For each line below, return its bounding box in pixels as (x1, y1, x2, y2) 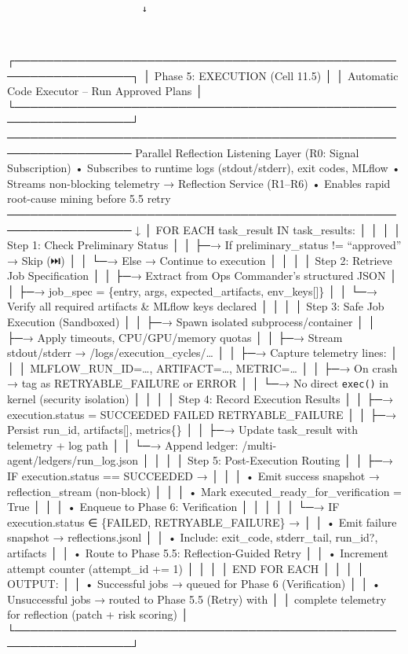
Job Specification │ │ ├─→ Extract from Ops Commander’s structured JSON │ (7, 267, 398, 284)
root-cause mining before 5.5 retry (7, 190, 171, 207)
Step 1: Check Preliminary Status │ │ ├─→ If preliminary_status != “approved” (7, 237, 402, 253)
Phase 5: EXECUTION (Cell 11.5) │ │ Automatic (154, 67, 399, 83)
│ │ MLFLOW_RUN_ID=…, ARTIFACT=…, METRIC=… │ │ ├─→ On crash (7, 359, 398, 376)
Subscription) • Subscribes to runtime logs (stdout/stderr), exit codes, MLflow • (7, 160, 401, 176)
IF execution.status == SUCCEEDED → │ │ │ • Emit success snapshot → (7, 468, 380, 484)
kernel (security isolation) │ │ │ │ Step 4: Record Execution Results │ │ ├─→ (7, 391, 394, 407)
